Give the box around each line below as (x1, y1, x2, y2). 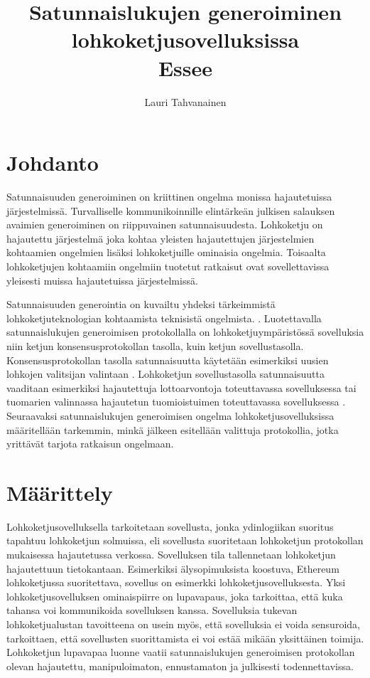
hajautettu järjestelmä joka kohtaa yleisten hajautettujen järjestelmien (6, 231, 315, 245)
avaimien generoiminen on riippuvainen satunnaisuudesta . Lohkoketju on (6, 217, 323, 232)
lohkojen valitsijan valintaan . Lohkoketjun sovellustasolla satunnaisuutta (6, 366, 325, 381)
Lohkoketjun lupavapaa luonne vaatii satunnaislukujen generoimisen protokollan (6, 645, 355, 660)
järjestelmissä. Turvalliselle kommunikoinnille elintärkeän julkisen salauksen (6, 203, 335, 218)
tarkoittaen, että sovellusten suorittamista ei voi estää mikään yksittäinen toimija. (6, 630, 364, 645)
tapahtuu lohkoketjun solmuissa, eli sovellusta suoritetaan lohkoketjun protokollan (6, 533, 364, 548)
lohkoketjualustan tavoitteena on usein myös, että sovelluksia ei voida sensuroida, (6, 617, 360, 631)
